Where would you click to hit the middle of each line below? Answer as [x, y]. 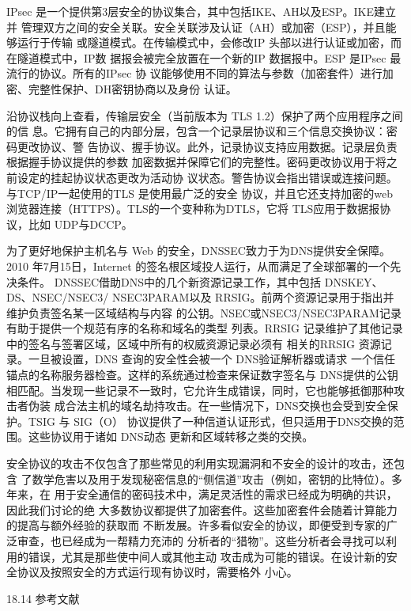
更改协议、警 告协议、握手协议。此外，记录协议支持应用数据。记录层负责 [207, 146]
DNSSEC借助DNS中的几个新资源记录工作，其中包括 [188, 281]
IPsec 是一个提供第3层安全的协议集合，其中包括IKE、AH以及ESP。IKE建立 [202, 11]
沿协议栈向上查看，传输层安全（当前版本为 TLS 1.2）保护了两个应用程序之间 [205, 115]
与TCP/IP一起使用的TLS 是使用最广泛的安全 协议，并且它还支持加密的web [200, 193]
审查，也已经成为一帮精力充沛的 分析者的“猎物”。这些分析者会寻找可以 [201, 541]
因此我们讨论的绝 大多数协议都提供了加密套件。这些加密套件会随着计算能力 [202, 509]
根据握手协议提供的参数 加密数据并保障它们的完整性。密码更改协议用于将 [196, 162]
